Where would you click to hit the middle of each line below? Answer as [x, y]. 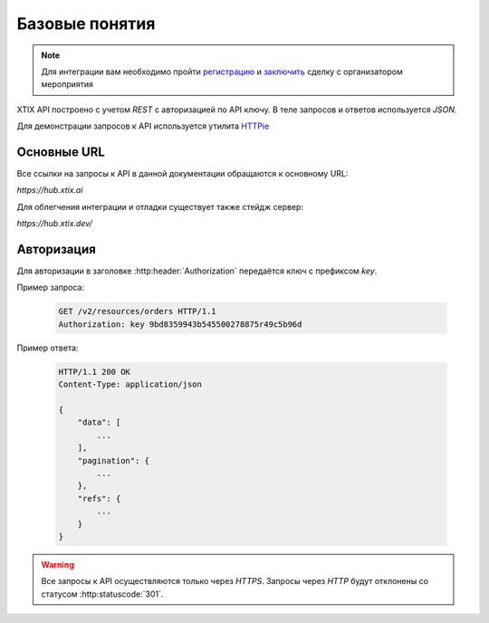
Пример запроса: [51, 288]
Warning [58, 564]
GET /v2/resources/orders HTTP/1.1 [137, 311]
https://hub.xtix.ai [50, 190]
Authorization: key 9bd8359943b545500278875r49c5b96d [180, 324]
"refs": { [99, 498]
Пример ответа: [48, 348]
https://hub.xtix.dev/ [54, 224]
